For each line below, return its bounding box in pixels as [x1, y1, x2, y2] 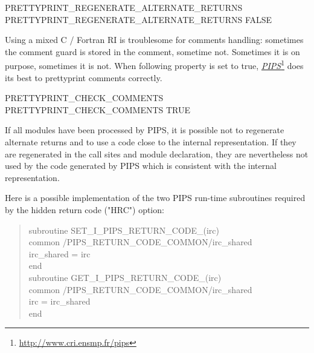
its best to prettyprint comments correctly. [5, 71, 162, 84]
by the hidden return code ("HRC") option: [5, 203, 164, 216]
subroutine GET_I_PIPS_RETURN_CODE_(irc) [28, 271, 222, 283]
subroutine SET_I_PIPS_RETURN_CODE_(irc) [28, 223, 220, 236]
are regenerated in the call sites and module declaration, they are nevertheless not [5, 147, 309, 160]
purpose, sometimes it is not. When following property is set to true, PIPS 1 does [5, 58, 304, 72]
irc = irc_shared [28, 295, 91, 308]
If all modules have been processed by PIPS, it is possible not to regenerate [5, 124, 284, 136]
